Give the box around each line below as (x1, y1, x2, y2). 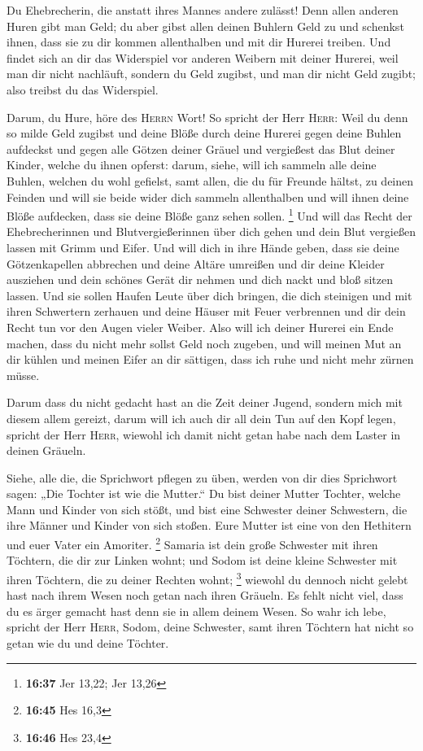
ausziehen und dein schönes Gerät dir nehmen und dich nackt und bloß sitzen (7, 271, 393, 288)
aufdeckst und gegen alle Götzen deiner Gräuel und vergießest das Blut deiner (7, 140, 395, 157)
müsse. (7, 366, 40, 383)
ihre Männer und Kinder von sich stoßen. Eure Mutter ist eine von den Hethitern (7, 517, 412, 534)
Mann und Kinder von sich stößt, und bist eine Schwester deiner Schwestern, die (7, 500, 408, 517)
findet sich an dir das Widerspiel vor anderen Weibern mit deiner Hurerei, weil (7, 49, 399, 66)
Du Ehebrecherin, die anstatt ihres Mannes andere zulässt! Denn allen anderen (7, 2, 399, 18)
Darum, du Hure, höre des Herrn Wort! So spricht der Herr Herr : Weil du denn (7, 108, 408, 125)
